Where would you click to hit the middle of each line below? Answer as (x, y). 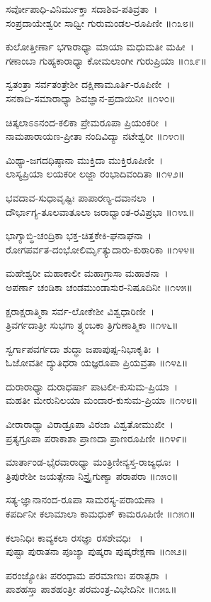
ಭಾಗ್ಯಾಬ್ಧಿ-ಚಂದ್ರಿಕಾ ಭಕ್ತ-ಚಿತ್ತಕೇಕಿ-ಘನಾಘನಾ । (79, 235)
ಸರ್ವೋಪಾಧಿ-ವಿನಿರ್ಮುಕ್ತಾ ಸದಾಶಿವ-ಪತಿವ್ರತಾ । (82, 9)
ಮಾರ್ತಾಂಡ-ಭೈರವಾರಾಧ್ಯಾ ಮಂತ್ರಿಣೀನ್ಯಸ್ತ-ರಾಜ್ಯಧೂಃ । (93, 462)
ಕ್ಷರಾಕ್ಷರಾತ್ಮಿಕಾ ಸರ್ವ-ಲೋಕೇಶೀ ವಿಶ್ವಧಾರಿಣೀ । (80, 311)
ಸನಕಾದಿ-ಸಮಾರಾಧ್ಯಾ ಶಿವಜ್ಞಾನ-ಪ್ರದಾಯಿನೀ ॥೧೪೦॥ (91, 98)
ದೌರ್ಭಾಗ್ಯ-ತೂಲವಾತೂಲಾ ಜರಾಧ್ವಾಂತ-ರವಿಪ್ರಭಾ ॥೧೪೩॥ (100, 211)
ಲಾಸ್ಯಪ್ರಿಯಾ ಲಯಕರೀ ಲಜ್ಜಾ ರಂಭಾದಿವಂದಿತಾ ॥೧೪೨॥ (95, 174)
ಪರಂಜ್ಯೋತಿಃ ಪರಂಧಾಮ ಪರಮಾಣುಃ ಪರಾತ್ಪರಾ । (87, 575)
